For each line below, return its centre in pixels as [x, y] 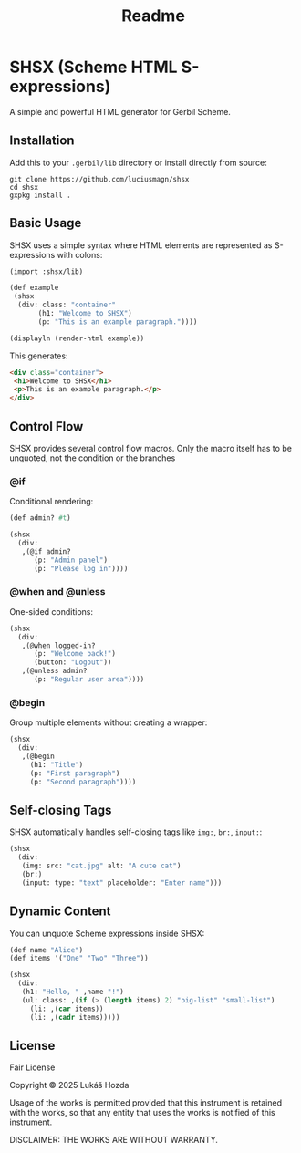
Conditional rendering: [52, 502]
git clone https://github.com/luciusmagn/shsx [99, 179]
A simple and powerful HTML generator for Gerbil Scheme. [120, 111]
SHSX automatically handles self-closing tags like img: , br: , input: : [136, 832]
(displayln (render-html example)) [77, 338]
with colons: [80, 254]
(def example [34, 288]
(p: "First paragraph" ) [75, 773]
